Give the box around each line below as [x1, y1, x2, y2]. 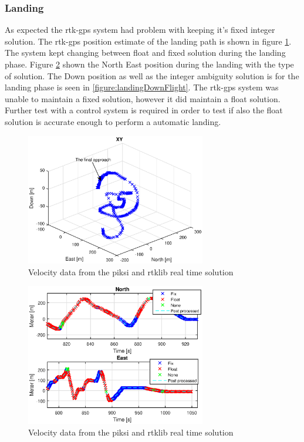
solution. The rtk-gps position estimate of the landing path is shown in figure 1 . [5, 35, 292, 47]
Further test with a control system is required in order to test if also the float [5, 104, 283, 116]
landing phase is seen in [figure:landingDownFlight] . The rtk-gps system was [5, 81, 279, 93]
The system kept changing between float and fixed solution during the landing [5, 46, 286, 59]
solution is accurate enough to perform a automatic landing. [5, 115, 221, 127]
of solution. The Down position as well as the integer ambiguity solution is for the [5, 69, 299, 82]
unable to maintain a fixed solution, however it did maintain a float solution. [5, 92, 281, 104]
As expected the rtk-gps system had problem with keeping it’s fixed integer [5, 23, 275, 36]
